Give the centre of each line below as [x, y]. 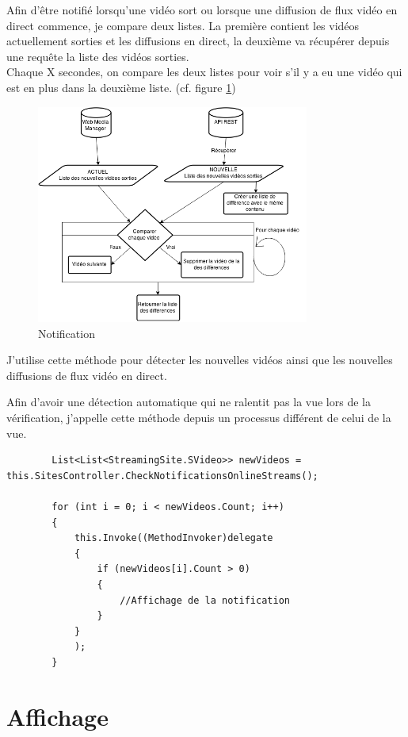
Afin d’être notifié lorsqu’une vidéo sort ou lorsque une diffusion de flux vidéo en [202, 10]
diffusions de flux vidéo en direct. [87, 375]
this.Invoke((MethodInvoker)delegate [173, 538]
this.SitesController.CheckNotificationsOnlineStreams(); [162, 476]
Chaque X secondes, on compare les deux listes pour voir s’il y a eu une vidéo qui [204, 72]
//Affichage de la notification [205, 600]
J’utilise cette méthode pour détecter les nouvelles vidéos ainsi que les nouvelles [200, 360]
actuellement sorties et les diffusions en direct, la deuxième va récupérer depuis [198, 41]
